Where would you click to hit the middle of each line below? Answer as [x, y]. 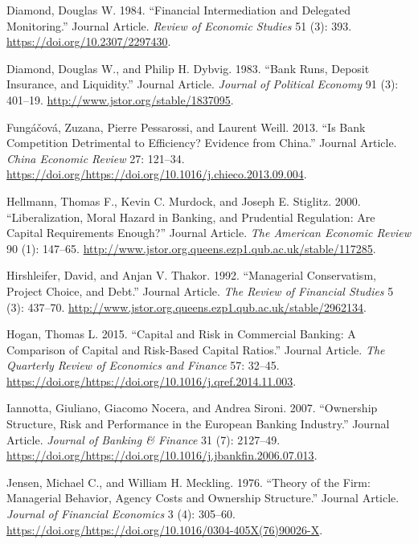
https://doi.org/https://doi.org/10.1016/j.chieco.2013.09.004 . [157, 174]
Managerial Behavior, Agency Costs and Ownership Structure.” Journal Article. [203, 498]
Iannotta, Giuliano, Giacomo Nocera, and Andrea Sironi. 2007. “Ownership [192, 408]
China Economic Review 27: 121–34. [96, 158]
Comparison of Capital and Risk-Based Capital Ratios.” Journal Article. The [196, 349]
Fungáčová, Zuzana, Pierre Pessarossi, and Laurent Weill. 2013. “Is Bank [186, 127]
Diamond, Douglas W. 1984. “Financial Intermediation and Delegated [178, 10]
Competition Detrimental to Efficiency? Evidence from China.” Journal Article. [202, 143]
